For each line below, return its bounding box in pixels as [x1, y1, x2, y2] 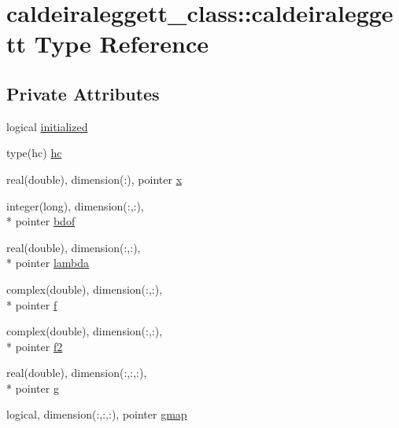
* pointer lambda [6, 254, 90, 271]
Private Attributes [6, 81, 160, 105]
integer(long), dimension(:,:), [6, 197, 144, 214]
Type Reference [34, 27, 209, 60]
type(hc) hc [6, 144, 62, 161]
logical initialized [6, 118, 88, 134]
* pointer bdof [6, 213, 76, 229]
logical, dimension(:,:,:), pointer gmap [6, 406, 187, 423]
